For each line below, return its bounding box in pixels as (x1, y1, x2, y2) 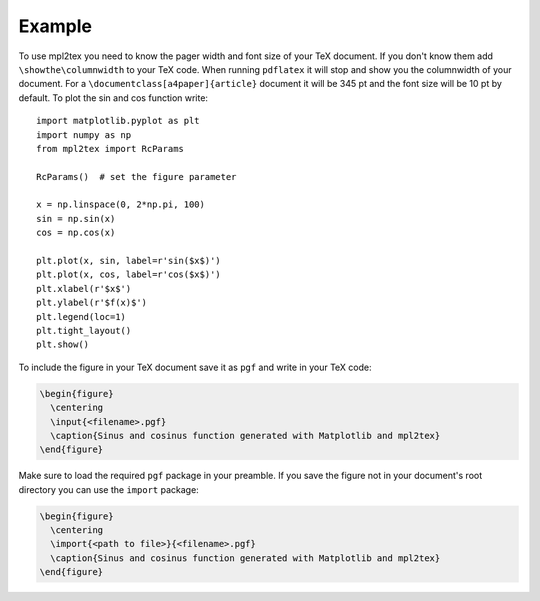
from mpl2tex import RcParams (36, 143, 185, 154)
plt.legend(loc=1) (36, 311, 127, 322)
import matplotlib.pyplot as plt (36, 115, 200, 127)
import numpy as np (36, 129, 132, 140)
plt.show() (36, 339, 90, 350)
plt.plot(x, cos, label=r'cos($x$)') (36, 269, 222, 280)
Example (18, 15, 92, 37)
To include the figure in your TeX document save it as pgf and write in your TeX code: (18, 361, 372, 373)
